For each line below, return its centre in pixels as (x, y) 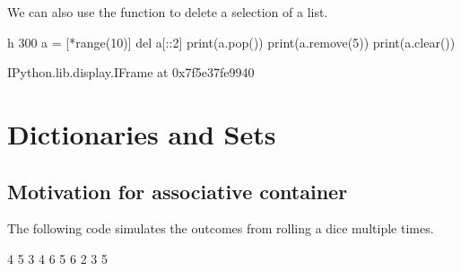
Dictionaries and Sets (142, 133)
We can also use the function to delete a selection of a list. (168, 12)
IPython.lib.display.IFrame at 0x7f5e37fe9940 (131, 72)
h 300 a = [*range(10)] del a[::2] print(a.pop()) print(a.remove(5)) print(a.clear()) (231, 42)
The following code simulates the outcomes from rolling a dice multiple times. (221, 228)
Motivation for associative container (178, 191)
